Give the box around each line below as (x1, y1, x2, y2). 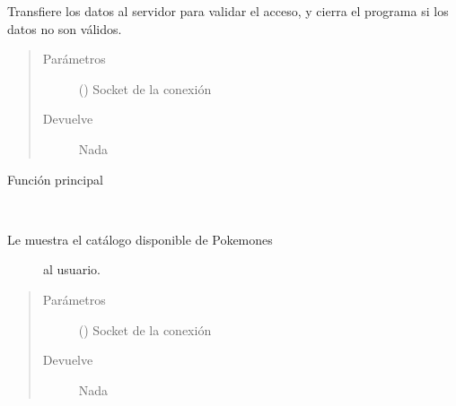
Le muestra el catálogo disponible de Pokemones (7, 229, 273, 248)
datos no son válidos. (7, 19, 122, 38)
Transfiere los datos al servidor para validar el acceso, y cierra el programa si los (7, 2, 449, 20)
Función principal (7, 169, 103, 188)
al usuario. (43, 260, 101, 279)
